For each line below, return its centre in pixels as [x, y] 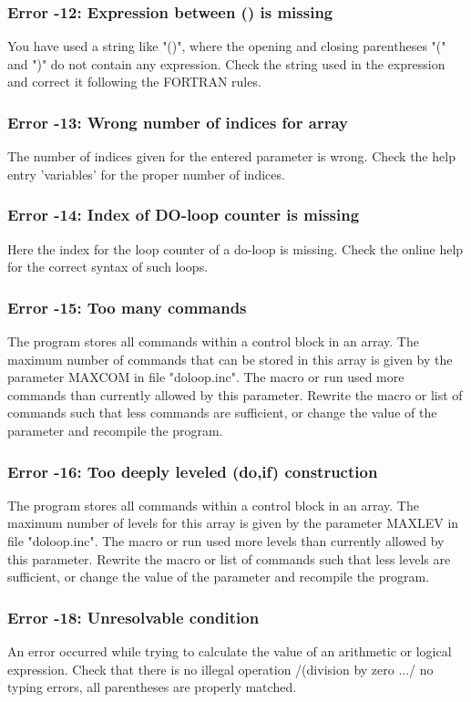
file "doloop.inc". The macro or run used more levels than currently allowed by [226, 541]
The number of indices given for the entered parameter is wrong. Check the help [231, 156]
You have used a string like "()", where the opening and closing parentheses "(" [227, 46]
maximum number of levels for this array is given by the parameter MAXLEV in [233, 523]
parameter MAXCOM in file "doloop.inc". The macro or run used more [206, 377]
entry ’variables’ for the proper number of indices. [146, 174]
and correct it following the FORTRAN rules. [134, 82]
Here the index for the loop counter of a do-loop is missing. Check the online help [235, 248]
